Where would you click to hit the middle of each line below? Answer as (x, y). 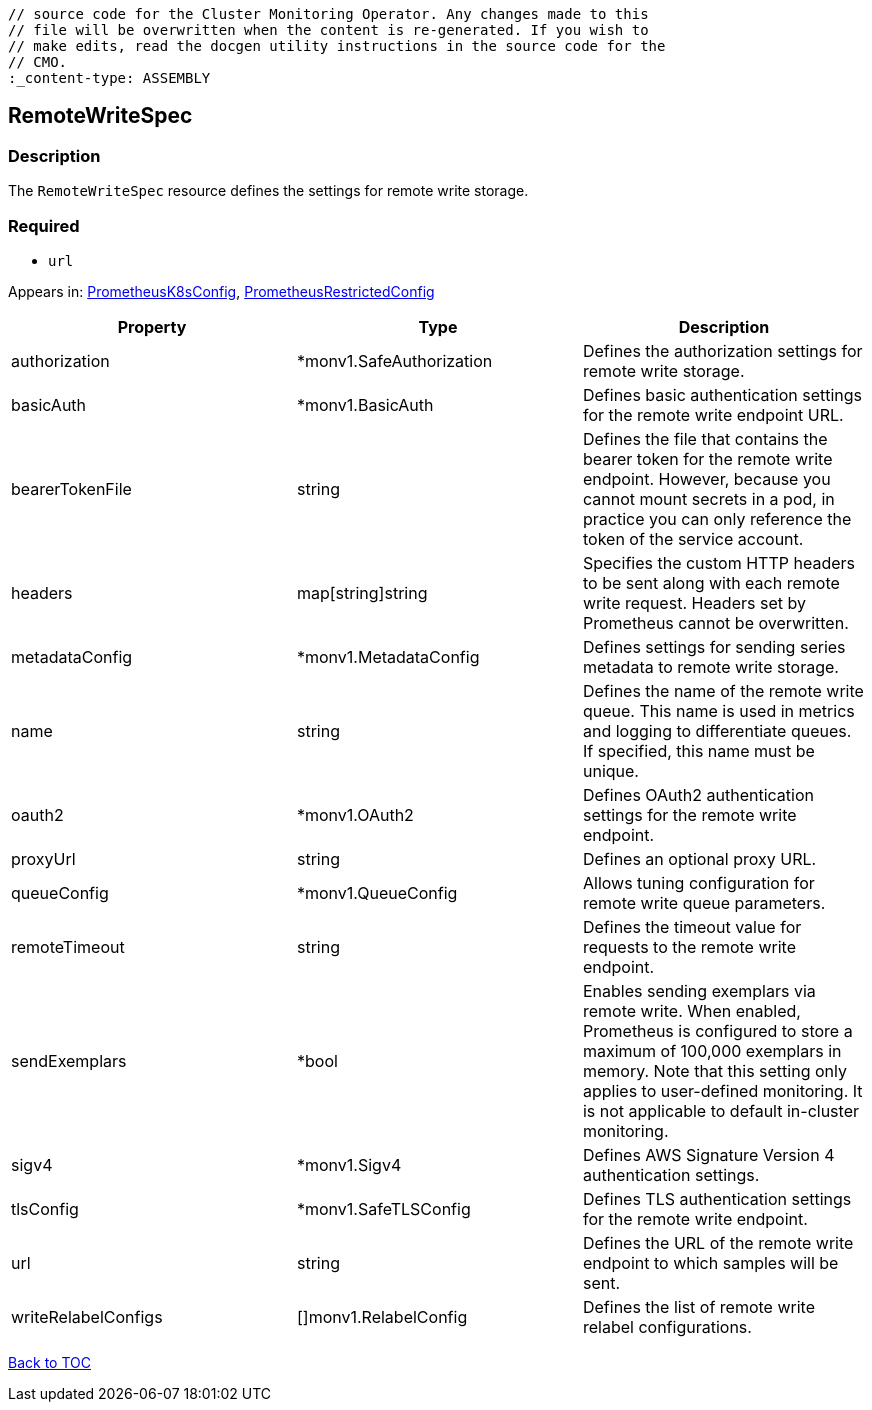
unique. (610, 770)
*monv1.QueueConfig (377, 892)
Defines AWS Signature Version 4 (708, 1154)
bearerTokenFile (71, 488)
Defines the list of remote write (698, 1306)
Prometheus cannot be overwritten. (715, 622)
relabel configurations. (667, 1326)
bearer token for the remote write (707, 458)
